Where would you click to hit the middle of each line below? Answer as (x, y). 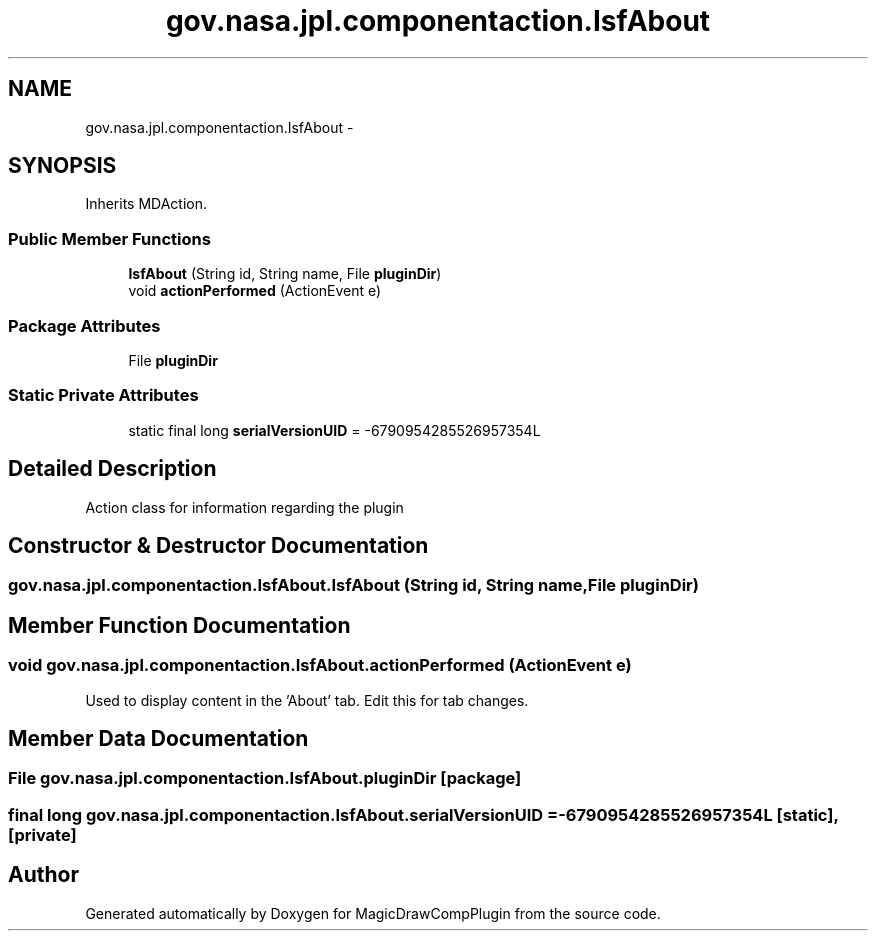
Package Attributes (84, 325)
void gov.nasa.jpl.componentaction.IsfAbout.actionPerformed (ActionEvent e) (320, 665)
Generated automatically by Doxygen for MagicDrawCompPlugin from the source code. (373, 913)
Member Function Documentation (179, 625)
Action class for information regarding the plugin (244, 507)
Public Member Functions (109, 238)
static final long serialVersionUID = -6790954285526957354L (334, 430)
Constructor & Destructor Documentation (218, 545)
